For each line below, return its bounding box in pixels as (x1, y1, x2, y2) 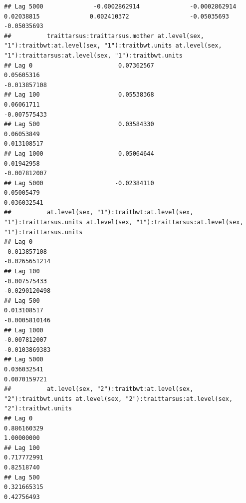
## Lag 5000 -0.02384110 (4, 179, 154, 187)
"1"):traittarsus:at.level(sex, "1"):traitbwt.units (4, 52, 183, 59)
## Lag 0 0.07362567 (4, 62, 154, 69)
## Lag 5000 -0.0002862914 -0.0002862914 (4, 3, 237, 10)
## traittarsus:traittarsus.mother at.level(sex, (4, 32, 204, 40)
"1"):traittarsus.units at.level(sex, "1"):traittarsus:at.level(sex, (4, 219, 244, 226)
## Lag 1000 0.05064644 (4, 150, 154, 157)
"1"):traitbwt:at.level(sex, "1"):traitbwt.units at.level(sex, (4, 42, 222, 50)
